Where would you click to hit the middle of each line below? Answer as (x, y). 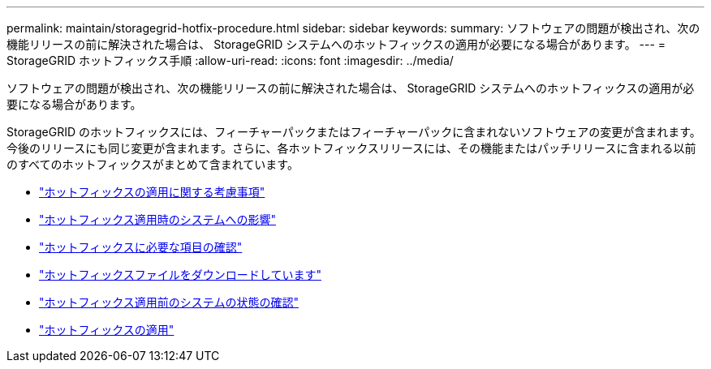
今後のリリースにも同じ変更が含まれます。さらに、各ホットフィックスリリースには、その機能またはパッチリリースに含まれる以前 (351, 148)
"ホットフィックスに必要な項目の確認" (141, 247)
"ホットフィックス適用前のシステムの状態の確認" (169, 302)
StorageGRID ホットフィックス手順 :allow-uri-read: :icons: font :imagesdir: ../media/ (230, 60)
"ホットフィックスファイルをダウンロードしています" (180, 275)
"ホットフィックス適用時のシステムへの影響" (157, 219)
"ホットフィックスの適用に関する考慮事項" (152, 192)
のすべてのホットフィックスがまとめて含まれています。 (153, 164)
